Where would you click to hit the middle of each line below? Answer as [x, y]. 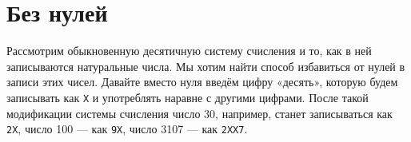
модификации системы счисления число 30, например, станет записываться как [200, 113]
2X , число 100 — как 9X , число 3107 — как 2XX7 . [127, 129]
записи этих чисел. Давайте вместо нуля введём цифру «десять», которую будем [202, 82]
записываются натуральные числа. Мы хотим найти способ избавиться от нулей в [206, 66]
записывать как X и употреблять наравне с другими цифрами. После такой [188, 97]
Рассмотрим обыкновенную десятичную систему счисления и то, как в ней [189, 51]
